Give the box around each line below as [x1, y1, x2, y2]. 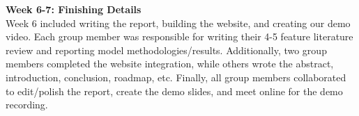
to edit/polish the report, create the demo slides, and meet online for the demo [6, 83, 343, 98]
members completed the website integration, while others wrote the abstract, [6, 56, 334, 71]
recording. [6, 97, 48, 112]
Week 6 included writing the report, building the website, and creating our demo [6, 15, 351, 30]
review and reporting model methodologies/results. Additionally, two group [6, 42, 327, 57]
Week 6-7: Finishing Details [6, 2, 142, 16]
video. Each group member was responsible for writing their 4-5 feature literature [6, 29, 353, 44]
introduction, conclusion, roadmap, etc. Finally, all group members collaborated [6, 69, 346, 84]
